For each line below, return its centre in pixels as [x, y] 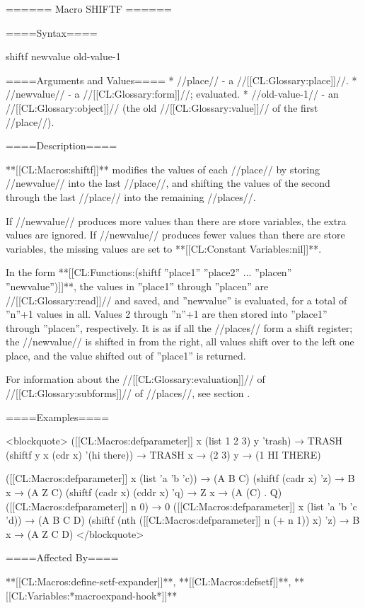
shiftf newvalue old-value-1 [63, 56]
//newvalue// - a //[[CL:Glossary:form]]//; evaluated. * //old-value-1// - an [172, 94]
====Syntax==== [52, 32]
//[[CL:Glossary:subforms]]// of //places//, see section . [128, 393]
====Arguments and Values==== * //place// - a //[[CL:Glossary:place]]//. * [181, 80]
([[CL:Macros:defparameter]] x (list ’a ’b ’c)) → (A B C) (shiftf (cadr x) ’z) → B [180, 478]
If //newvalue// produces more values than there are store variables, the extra [176, 220]
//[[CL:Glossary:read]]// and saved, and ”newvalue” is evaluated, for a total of [176, 300]
